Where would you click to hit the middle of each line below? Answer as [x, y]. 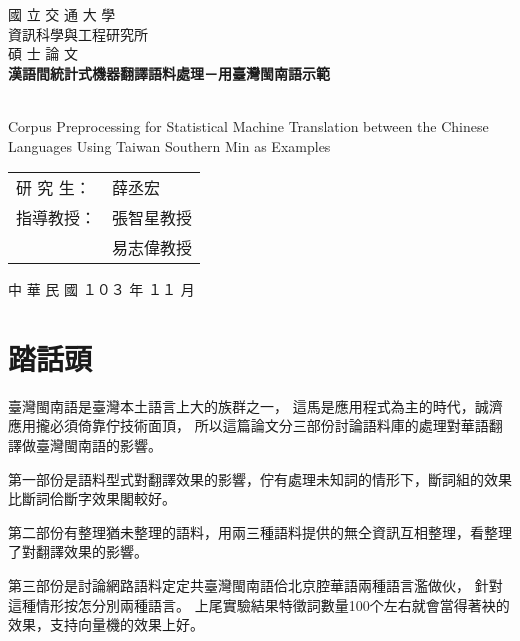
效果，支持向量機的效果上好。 [106, 624]
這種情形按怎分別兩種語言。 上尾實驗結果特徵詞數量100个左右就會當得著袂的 [259, 604]
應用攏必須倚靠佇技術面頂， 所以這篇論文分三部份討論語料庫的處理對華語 [248, 425]
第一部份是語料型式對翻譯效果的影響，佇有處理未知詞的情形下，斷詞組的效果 [260, 478]
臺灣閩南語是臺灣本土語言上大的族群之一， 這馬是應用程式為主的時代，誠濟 [255, 405]
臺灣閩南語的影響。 [98, 445]
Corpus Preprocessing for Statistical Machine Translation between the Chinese [248, 125]
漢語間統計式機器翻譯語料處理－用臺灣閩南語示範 [169, 72]
